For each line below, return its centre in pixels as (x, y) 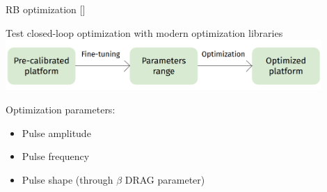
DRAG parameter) (165, 179)
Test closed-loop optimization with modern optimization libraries (144, 32)
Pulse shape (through (67, 179)
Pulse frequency (56, 156)
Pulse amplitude (56, 133)
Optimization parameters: (61, 110)
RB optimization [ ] (46, 9)
